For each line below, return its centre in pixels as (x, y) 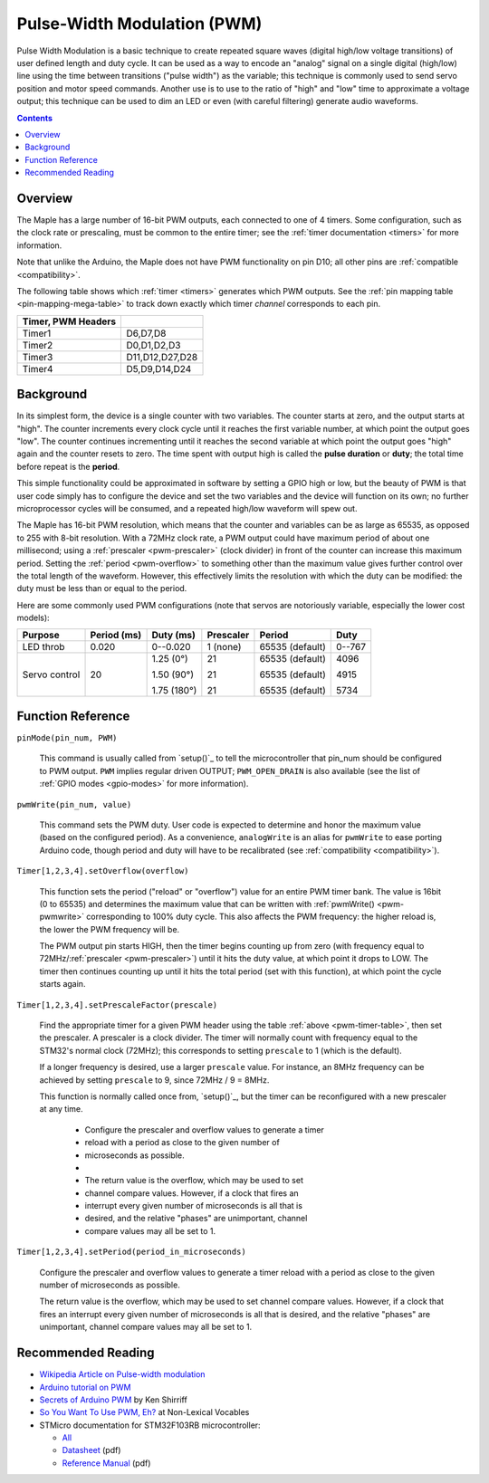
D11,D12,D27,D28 (162, 357)
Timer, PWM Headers (69, 321)
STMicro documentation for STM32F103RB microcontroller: (150, 1425)
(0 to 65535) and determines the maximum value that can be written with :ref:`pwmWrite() (207, 904)
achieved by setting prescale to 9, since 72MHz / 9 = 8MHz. (154, 1080)
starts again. (62, 984)
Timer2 (38, 345)
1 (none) (224, 647)
